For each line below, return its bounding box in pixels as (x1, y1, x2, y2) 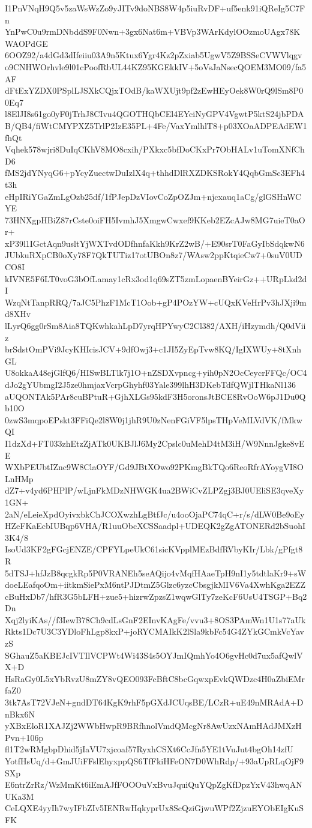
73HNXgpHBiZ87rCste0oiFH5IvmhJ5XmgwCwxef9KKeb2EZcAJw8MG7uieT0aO (5, 213, 305, 226)
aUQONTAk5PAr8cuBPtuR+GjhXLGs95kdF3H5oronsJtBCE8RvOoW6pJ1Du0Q (5, 390, 306, 402)
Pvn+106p (5, 731, 44, 743)
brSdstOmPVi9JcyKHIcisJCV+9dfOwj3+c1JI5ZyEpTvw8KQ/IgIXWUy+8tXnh (5, 343, 301, 355)
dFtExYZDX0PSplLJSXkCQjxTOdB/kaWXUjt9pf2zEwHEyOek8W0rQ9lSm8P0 (5, 84, 304, 97)
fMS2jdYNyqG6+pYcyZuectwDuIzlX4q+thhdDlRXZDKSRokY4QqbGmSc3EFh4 (5, 166, 305, 179)
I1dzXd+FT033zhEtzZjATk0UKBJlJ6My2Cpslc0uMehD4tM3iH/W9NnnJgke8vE (5, 437, 305, 449)
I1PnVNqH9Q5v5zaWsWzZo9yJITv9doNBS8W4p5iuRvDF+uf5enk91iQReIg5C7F (5, 2, 305, 14)
